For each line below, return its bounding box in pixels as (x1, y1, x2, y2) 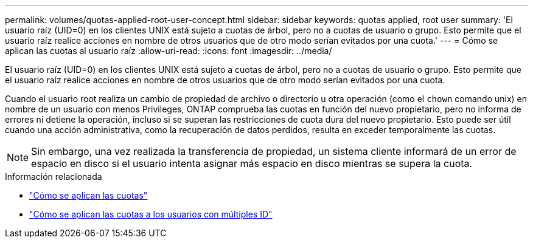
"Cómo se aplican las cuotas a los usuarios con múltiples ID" (29, 209, 273, 219)
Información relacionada (5, 171, 102, 182)
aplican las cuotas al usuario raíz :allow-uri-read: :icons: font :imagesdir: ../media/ (5, 46, 332, 56)
